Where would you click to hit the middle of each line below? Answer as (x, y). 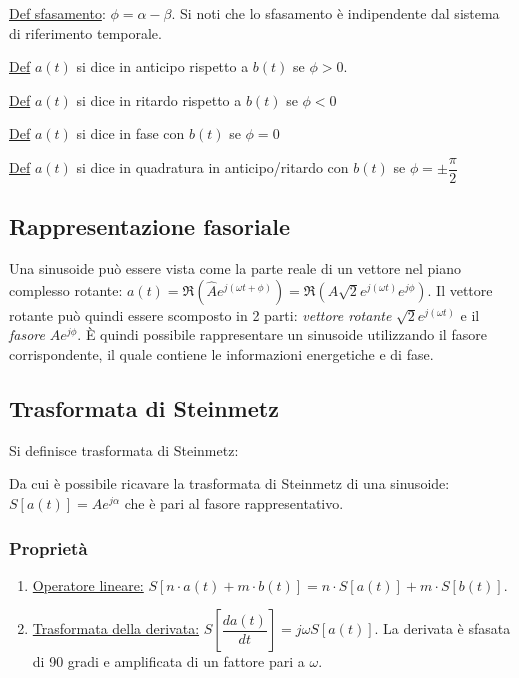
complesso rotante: (66, 289)
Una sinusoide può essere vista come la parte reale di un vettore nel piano (235, 268)
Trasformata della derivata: (116, 628)
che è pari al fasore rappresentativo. (234, 503)
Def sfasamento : (57, 13)
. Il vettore (460, 289)
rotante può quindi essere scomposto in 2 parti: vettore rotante (200, 314)
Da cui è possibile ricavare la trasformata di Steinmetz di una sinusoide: (229, 483)
